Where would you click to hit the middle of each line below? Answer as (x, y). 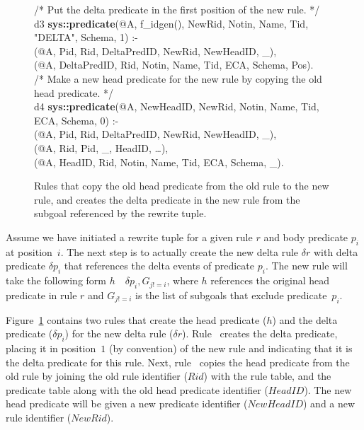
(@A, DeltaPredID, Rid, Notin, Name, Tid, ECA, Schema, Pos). (174, 65)
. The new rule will (306, 266)
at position (29, 251)
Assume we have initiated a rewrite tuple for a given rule (129, 237)
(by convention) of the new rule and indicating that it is (231, 348)
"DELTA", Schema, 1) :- (86, 37)
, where (182, 280)
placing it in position (51, 348)
